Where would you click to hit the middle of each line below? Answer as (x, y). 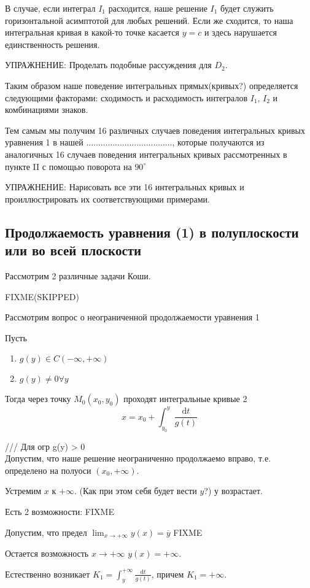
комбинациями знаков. (47, 110)
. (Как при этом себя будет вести (135, 491)
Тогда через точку (38, 399)
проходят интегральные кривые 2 (185, 399)
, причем (168, 574)
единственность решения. (52, 44)
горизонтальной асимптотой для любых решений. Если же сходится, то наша (149, 20)
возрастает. (242, 491)
